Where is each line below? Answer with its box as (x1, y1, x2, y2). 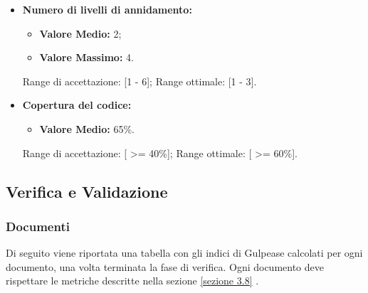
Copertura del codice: (22, 97, 132, 112)
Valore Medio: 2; (39, 26, 122, 41)
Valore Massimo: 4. (39, 50, 134, 65)
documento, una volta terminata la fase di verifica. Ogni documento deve (6, 259, 324, 274)
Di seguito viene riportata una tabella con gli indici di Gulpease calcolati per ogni (6, 245, 363, 260)
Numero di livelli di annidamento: (22, 2, 192, 16)
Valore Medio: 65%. (39, 121, 135, 136)
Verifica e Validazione (6, 180, 168, 202)
